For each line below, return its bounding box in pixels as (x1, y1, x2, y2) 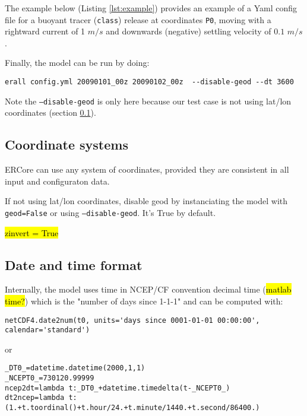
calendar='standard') (5, 326, 90, 335)
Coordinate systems (5, 135, 128, 154)
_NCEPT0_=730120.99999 (5, 374, 94, 383)
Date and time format (5, 255, 143, 274)
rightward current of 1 (5, 25, 86, 37)
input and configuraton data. (5, 174, 110, 187)
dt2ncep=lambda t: (5, 393, 77, 402)
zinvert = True (5, 226, 59, 239)
